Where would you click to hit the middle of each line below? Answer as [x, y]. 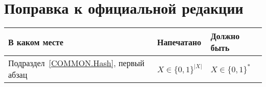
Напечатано [179, 42]
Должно [225, 36]
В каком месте [36, 42]
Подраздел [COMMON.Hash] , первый [76, 63]
